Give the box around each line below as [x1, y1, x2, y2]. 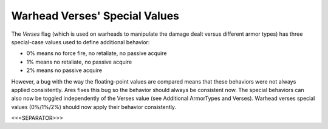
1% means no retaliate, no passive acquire [26, 58, 132, 65]
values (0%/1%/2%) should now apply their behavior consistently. [11, 103, 176, 110]
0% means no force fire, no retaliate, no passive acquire [26, 50, 167, 57]
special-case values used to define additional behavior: [11, 38, 150, 45]
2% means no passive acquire [26, 67, 103, 74]
